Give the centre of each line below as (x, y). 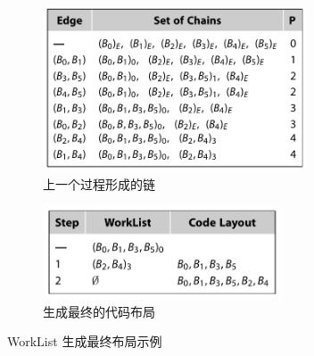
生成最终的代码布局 (99, 311)
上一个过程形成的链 (99, 183)
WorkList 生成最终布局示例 (85, 341)
